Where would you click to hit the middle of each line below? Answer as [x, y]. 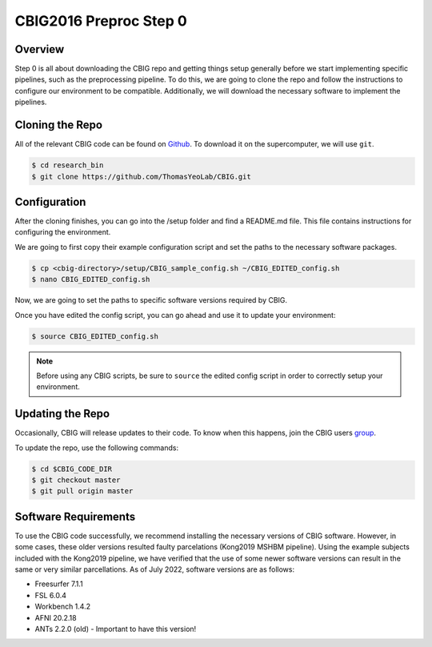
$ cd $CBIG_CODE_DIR [72, 469]
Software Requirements [75, 516]
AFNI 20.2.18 [56, 617]
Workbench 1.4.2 [63, 607]
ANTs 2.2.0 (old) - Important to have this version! [116, 629]
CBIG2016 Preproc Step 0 [101, 21]
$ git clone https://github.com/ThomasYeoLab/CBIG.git [141, 177]
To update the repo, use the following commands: [97, 448]
